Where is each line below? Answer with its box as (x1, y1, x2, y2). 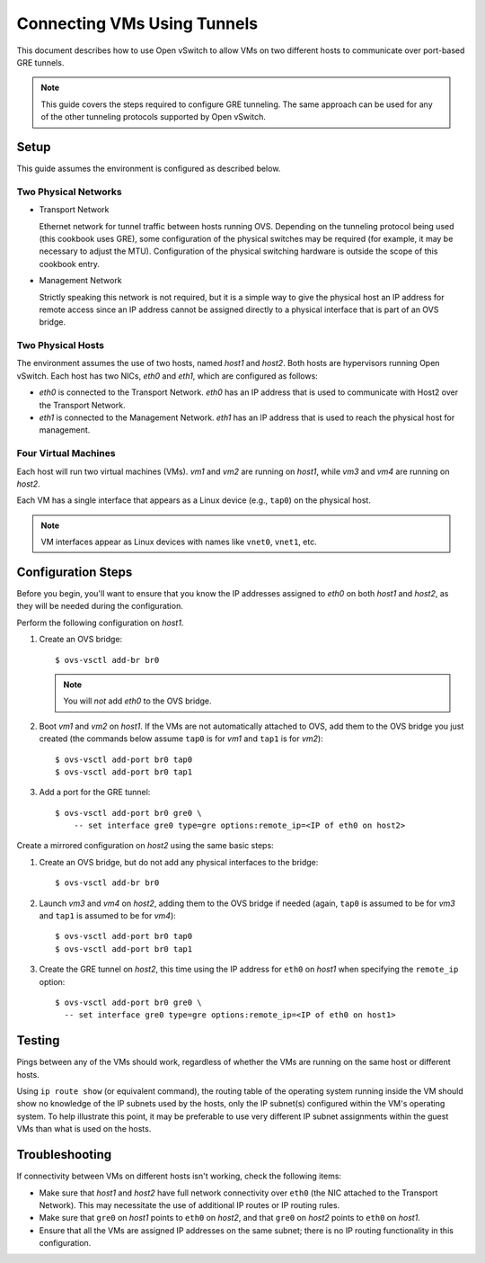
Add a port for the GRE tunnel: (39, 787, 151, 798)
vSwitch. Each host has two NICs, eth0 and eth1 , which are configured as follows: (16, 370, 318, 381)
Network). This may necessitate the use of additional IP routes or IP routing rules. (39, 1199, 340, 1210)
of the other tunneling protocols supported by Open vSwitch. (40, 112, 267, 122)
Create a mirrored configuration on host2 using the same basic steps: (16, 840, 274, 851)
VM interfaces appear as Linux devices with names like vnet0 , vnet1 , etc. (40, 536, 318, 548)
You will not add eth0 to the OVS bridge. (63, 695, 212, 706)
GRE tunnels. (16, 57, 65, 67)
